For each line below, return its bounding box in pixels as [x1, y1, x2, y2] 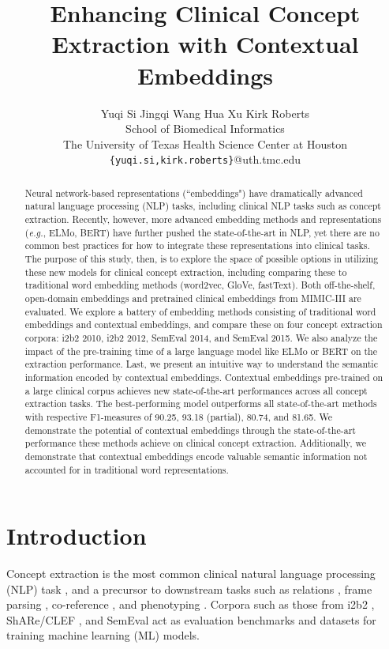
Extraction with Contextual [51, 28, 359, 60]
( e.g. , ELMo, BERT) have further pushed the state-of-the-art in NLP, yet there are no [24, 225, 380, 239]
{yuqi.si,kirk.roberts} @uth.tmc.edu [109, 151, 301, 168]
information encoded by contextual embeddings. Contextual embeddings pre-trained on [24, 370, 383, 383]
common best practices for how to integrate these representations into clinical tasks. [24, 239, 370, 252]
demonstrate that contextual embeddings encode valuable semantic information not [24, 449, 368, 462]
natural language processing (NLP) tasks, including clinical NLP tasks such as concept [24, 199, 381, 213]
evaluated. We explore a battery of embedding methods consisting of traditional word [24, 304, 376, 318]
